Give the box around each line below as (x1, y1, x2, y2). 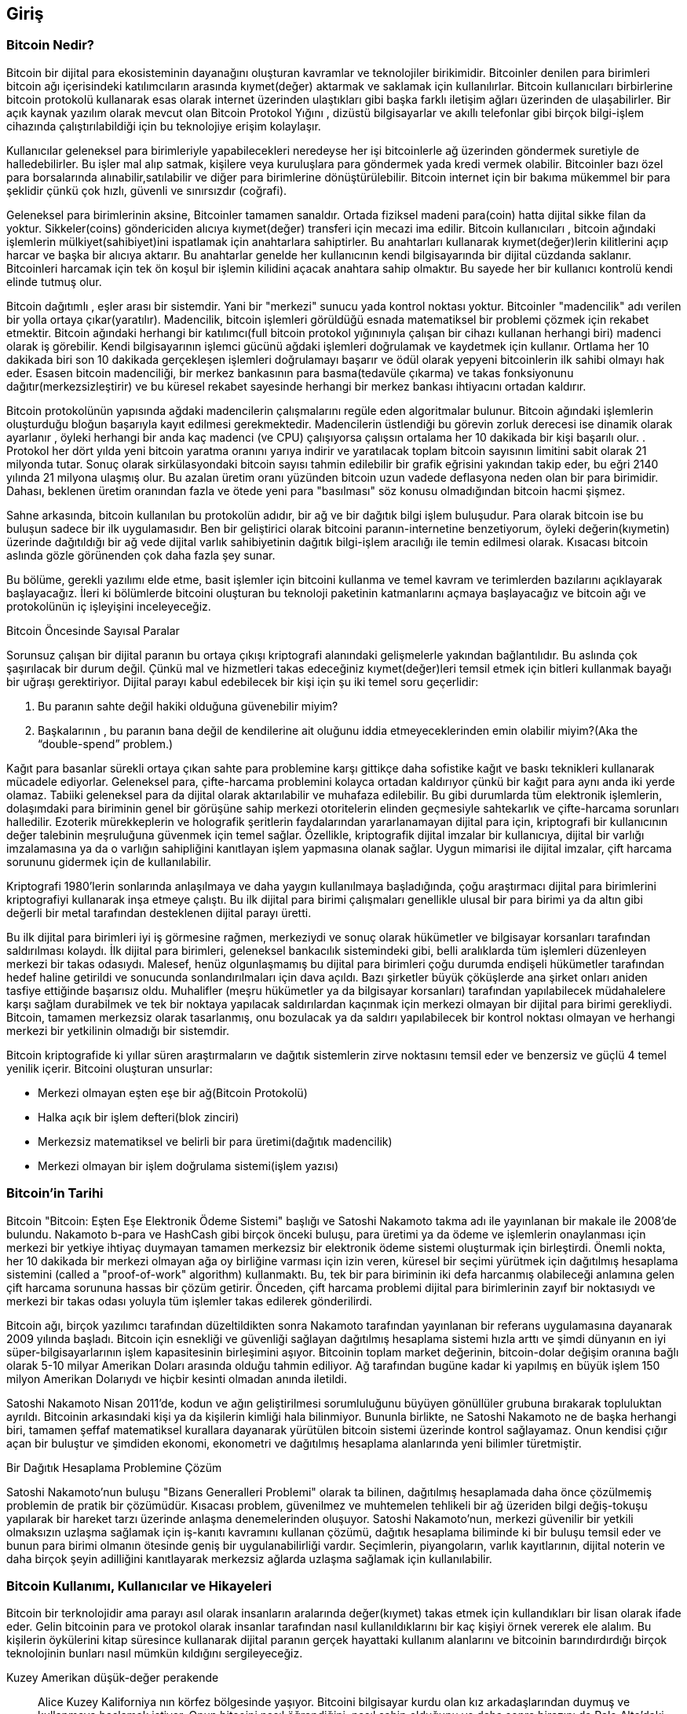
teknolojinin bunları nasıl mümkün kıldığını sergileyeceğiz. (6, 1646, 303, 1661)
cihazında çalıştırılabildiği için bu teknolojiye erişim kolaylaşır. (6, 119, 321, 133)
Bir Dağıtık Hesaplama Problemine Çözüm (6, 1460, 222, 1474)
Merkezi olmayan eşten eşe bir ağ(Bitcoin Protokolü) (38, 1085, 308, 1099)
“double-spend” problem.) (38, 736, 174, 751)
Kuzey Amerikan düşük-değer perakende (6, 1671, 219, 1685)
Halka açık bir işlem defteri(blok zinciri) (38, 1110, 239, 1124)
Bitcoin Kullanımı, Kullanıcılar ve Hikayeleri (6, 1577, 272, 1594)
